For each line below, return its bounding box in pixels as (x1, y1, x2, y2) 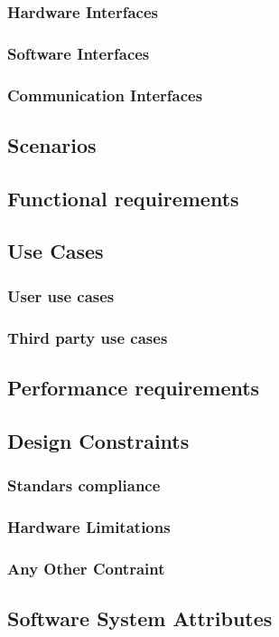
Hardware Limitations (7, 515, 171, 537)
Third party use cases (7, 326, 168, 348)
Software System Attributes (7, 604, 273, 632)
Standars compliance (7, 474, 161, 497)
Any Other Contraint (7, 556, 165, 579)
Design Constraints (7, 426, 190, 454)
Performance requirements (7, 373, 260, 401)
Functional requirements (7, 184, 239, 212)
